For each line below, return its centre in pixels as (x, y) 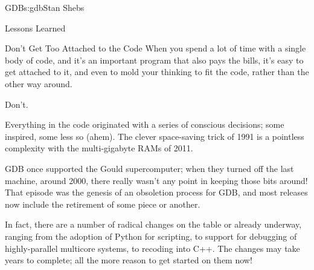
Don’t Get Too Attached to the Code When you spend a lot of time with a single (155, 48)
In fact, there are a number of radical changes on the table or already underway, (153, 224)
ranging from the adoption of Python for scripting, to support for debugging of (151, 236)
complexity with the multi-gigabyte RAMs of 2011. (99, 148)
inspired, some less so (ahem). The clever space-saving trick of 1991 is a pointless (155, 136)
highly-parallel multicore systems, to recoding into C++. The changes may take (152, 248)
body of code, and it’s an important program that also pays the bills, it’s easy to (154, 60)
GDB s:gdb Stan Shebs (45, 7)
